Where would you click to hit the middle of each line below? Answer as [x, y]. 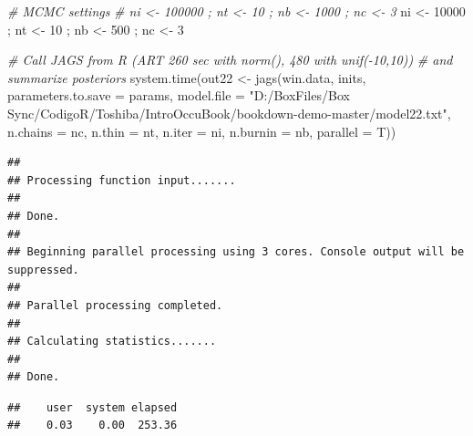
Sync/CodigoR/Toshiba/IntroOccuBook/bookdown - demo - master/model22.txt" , [229, 113]
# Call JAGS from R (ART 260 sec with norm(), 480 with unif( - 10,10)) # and [230, 60]
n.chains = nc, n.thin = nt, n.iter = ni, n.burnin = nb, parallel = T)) [202, 131]
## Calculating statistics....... [112, 342]
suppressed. [43, 270]
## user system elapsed [93, 407]
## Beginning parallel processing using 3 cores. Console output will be [236, 252]
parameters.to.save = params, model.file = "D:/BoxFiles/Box [179, 95]
